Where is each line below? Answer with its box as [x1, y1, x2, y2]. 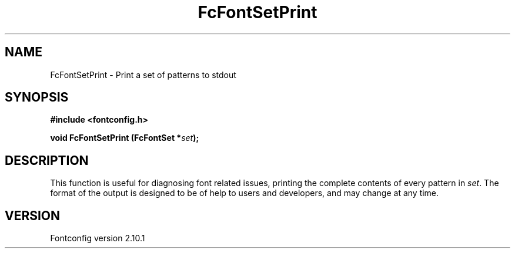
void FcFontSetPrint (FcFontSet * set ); [50, 133, 199, 143]
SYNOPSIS [5, 90, 69, 105]
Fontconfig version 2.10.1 [50, 233, 145, 244]
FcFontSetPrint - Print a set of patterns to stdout [50, 69, 236, 80]
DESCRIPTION [5, 153, 89, 168]
